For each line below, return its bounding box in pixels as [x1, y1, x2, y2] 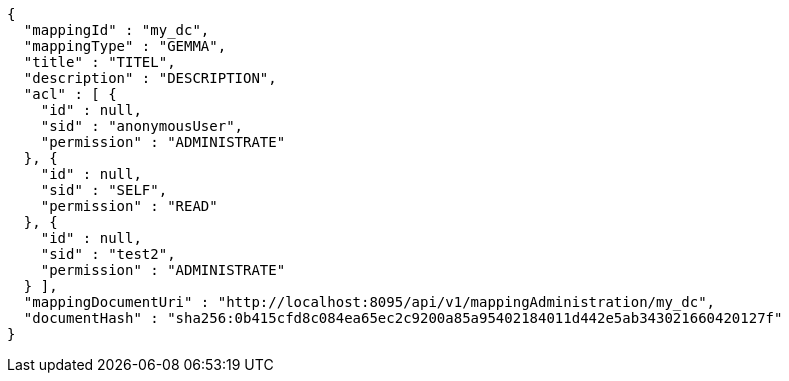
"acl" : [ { [23, 86, 117, 102]
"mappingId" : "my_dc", [23, 22, 210, 38]
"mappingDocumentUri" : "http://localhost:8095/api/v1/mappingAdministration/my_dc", [23, 294, 716, 310]
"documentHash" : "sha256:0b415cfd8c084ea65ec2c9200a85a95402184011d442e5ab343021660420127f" [23, 310, 783, 326]
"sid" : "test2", [40, 246, 176, 262]
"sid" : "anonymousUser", [40, 118, 244, 134]
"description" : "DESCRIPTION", [23, 70, 277, 86]
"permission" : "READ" [40, 198, 218, 214]
